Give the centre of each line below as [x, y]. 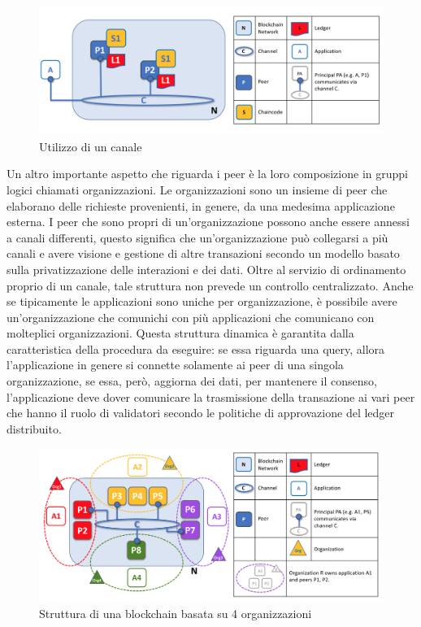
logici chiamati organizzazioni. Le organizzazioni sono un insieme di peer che [197, 189]
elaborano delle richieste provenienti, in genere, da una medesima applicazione [201, 205]
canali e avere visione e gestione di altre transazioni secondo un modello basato [203, 253]
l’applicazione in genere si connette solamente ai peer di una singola [175, 365]
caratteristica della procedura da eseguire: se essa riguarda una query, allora [196, 348]
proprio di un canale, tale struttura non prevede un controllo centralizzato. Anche [210, 285]
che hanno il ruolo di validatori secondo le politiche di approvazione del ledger [201, 413]
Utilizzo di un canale [91, 146]
